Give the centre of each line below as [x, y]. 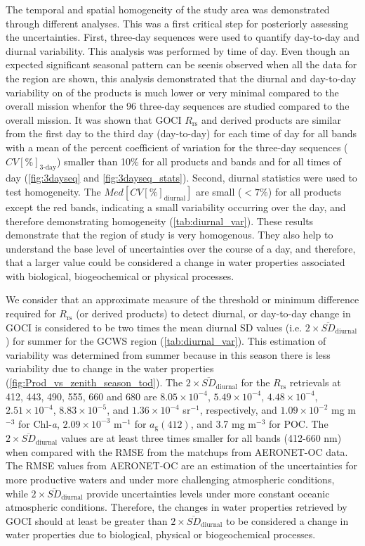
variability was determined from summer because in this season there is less [168, 354]
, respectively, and [238, 410]
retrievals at [315, 382]
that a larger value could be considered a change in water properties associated [175, 262]
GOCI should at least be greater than [87, 520]
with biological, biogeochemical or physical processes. [120, 275]
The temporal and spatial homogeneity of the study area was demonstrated [168, 9]
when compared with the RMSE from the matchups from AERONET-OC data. [177, 451]
